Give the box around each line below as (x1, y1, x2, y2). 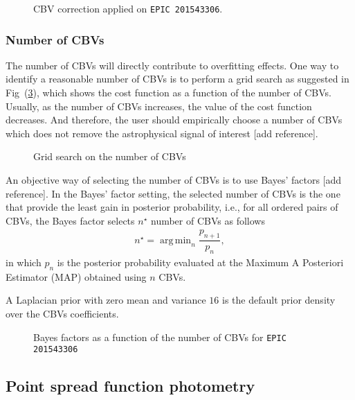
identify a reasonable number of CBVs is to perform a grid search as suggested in (6, 71, 349, 86)
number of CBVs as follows (150, 213, 265, 227)
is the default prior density (222, 293, 336, 307)
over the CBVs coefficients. (6, 306, 119, 321)
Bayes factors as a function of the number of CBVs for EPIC (33, 329, 286, 344)
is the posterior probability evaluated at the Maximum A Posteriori (57, 255, 344, 270)
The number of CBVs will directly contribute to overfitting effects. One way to (6, 58, 339, 72)
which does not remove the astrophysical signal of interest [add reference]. (6, 125, 318, 140)
